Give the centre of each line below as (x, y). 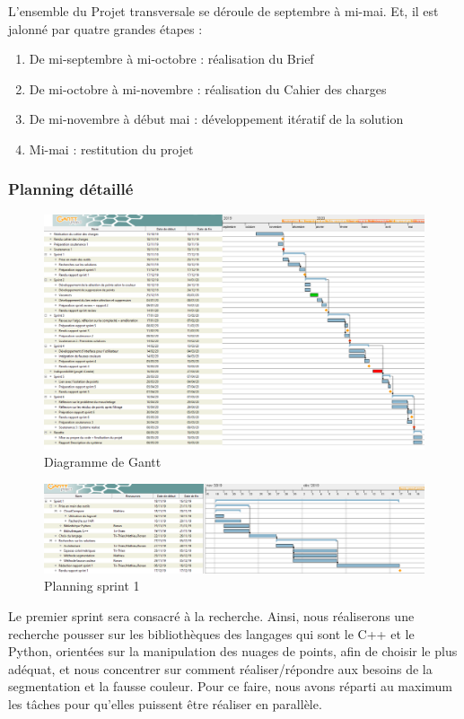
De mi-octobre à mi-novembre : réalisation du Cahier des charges (208, 88)
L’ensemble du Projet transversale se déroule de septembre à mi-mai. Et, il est (223, 11)
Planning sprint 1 (92, 586)
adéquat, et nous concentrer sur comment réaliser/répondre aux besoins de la (220, 668)
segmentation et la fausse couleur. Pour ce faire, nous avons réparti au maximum (231, 686)
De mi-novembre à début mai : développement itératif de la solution (216, 119)
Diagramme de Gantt (103, 462)
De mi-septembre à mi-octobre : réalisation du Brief (171, 59)
